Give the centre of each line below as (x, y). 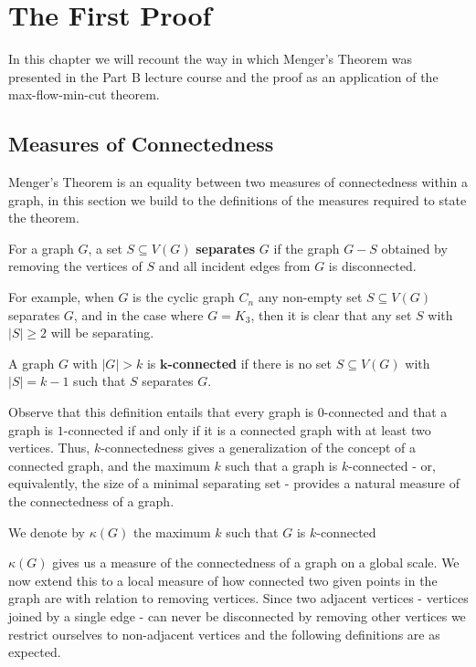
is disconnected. (372, 266)
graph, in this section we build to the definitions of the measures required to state (238, 199)
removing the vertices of (75, 266)
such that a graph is (281, 465)
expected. (35, 652)
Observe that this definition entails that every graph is (161, 412)
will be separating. (102, 333)
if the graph (307, 248)
